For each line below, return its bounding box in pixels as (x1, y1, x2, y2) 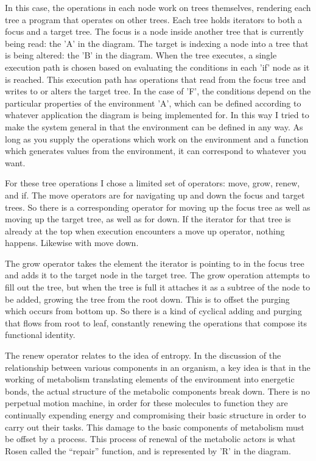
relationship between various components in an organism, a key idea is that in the (5, 361, 311, 373)
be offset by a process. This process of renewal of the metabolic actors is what (5, 432, 296, 445)
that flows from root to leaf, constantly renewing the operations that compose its (5, 316, 307, 329)
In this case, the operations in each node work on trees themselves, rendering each (5, 1, 311, 13)
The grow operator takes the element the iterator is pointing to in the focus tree (5, 256, 304, 269)
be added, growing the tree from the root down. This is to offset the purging (5, 292, 290, 305)
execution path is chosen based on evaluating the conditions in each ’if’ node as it (5, 60, 310, 73)
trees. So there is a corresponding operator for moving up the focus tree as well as (5, 200, 311, 213)
